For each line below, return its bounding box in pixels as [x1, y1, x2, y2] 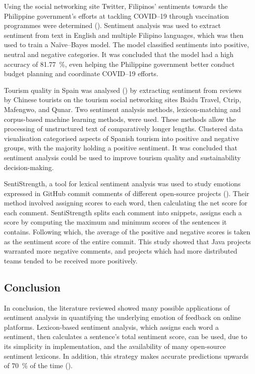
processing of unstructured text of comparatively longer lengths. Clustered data [4, 123, 243, 134]
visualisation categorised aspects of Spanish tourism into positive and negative [4, 133, 239, 143]
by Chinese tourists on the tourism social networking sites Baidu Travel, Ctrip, [4, 94, 241, 105]
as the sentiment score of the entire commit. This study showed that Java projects [4, 236, 251, 246]
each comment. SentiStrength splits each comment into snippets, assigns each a [4, 207, 242, 217]
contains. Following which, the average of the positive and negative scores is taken [4, 227, 251, 237]
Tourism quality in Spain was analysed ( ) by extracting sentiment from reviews [4, 85, 242, 95]
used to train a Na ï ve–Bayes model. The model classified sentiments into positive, [4, 39, 249, 50]
